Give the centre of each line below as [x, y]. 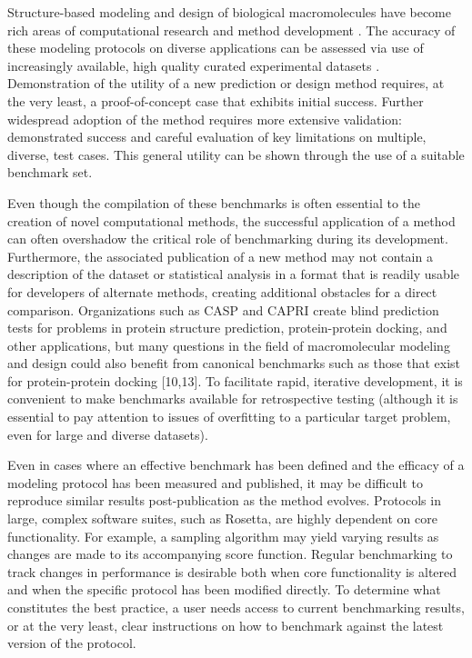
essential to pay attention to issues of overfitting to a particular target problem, [229, 417]
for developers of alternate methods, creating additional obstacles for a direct [222, 291]
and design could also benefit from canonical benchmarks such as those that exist [234, 363]
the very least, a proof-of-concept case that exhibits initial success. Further [216, 100]
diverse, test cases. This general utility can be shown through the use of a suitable [236, 154]
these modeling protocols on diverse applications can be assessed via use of [216, 48]
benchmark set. [50, 172]
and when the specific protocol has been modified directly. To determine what [224, 589]
